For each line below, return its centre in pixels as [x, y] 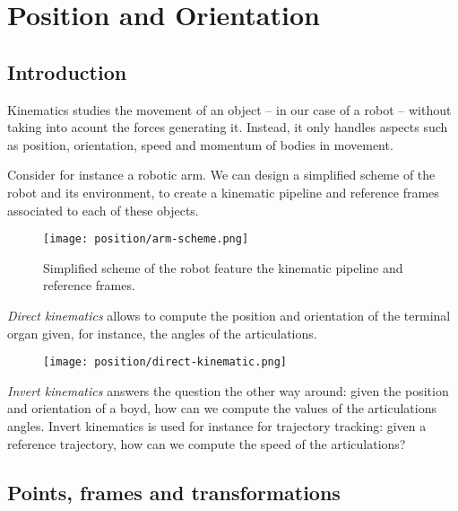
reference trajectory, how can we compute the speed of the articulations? [207, 443]
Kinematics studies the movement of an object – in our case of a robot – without [229, 109]
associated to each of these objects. [103, 210]
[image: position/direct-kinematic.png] [165, 362]
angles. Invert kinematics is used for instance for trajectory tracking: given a [217, 426]
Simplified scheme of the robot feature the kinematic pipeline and [223, 267]
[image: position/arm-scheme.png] [146, 239]
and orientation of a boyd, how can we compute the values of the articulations [222, 408]
